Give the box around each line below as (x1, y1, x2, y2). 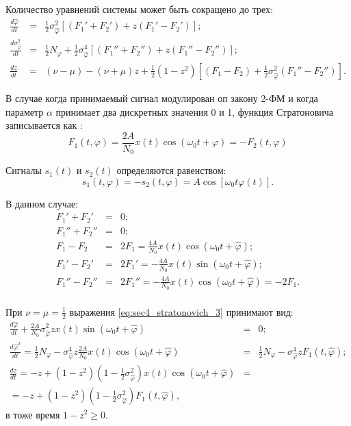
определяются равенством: (116, 163, 226, 177)
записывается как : (5, 118, 83, 132)
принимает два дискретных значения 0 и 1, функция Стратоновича (55, 104, 334, 118)
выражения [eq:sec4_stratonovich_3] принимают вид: (69, 304, 294, 318)
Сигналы (5, 163, 42, 177)
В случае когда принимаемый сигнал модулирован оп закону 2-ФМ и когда (5, 90, 318, 105)
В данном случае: (5, 196, 79, 210)
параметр (5, 104, 44, 118)
